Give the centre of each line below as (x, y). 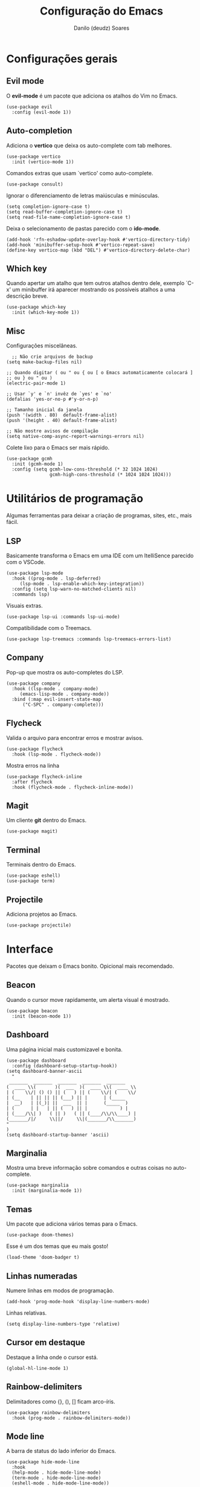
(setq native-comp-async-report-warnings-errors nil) (76, 437)
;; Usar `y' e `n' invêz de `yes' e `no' (59, 394)
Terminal (23, 850)
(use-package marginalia (37, 1186)
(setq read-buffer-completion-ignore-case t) (64, 212)
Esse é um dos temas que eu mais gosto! (57, 1246)
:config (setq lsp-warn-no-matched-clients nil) (74, 589)
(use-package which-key (36, 307)
